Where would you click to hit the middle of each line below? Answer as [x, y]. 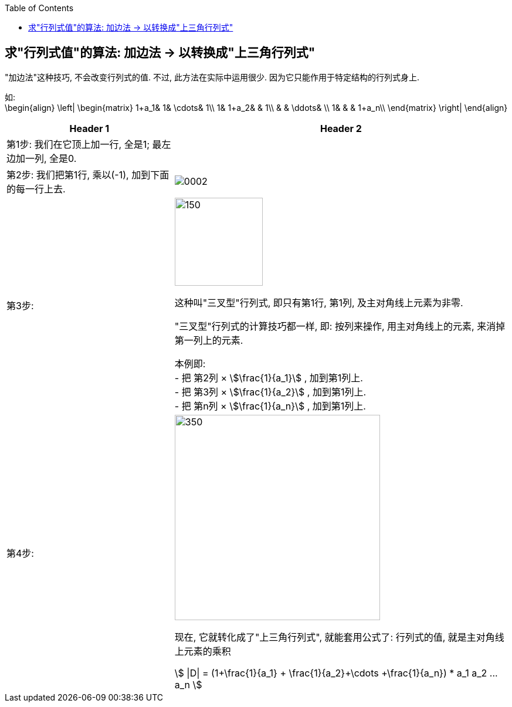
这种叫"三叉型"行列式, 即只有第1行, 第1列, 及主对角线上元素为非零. [319, 302]
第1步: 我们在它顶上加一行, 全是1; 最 [84, 144]
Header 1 [89, 128]
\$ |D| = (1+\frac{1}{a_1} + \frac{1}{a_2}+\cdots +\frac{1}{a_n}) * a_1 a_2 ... [336, 673]
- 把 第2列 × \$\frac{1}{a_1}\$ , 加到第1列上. [269, 378]
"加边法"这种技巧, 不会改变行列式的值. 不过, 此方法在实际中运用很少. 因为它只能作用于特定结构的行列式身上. [212, 77]
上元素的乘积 [203, 651]
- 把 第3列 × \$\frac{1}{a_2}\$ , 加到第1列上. [270, 392]
